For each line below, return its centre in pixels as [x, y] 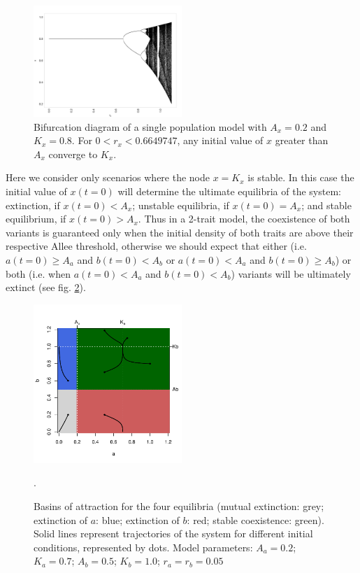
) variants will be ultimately [291, 273]
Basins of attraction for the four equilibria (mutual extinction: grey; [179, 506]
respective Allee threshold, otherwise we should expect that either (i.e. [156, 246]
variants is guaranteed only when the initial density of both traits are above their [180, 232]
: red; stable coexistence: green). [255, 519]
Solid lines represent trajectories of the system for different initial [173, 533]
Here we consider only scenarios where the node [108, 177]
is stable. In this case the [301, 177]
